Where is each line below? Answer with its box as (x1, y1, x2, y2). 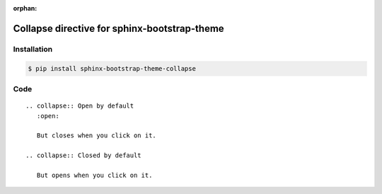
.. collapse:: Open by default (25, 102, 134, 110)
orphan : (13, 4, 37, 12)
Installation (13, 44, 53, 54)
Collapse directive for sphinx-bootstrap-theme (13, 22, 224, 35)
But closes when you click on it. (36, 132, 157, 139)
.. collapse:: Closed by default (25, 152, 141, 159)
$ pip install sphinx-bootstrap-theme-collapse (28, 64, 196, 72)
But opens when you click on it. (36, 171, 153, 179)
